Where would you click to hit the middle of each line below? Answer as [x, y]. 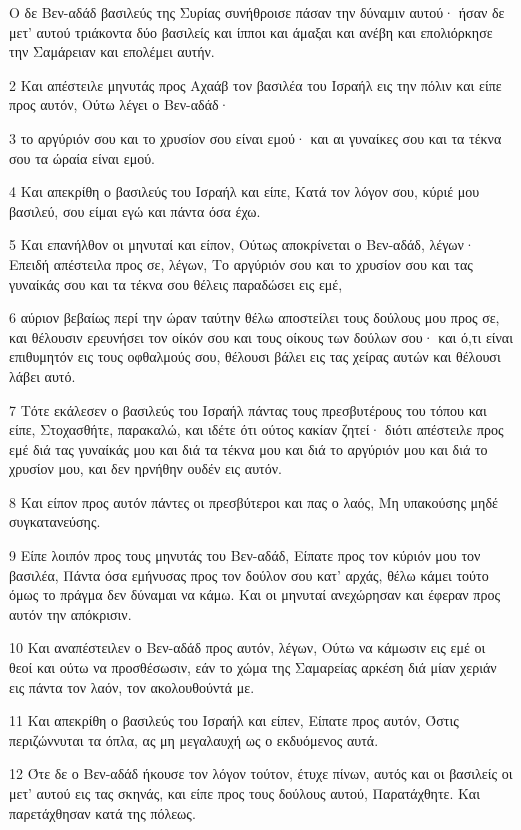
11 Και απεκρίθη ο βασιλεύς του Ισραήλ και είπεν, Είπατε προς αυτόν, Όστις [234, 720]
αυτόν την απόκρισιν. [70, 613]
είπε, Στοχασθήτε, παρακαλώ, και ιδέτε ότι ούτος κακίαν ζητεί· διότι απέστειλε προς [256, 429]
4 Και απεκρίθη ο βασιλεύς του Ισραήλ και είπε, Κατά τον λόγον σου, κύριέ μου [244, 191]
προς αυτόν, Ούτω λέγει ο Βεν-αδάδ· [119, 104]
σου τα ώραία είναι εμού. [82, 157]
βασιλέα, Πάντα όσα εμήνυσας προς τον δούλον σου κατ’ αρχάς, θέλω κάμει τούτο [249, 574]
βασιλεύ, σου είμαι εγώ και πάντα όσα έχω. [135, 210]
